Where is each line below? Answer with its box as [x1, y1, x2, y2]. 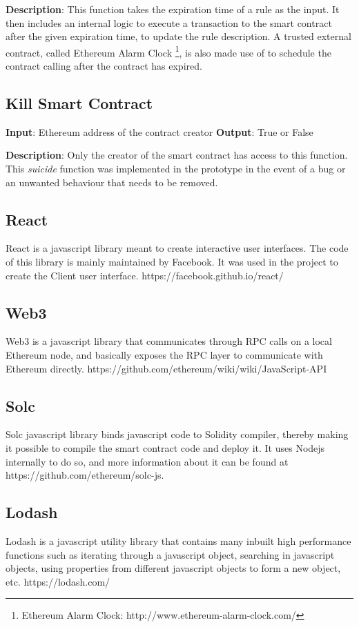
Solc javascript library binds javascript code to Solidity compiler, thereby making [6, 427, 349, 441]
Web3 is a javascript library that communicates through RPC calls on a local [6, 334, 332, 348]
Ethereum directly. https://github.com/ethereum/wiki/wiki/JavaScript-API [6, 361, 327, 375]
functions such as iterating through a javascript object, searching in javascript [6, 547, 335, 561]
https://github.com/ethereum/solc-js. [6, 468, 164, 482]
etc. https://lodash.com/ [6, 574, 110, 588]
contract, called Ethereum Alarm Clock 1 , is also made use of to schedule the [6, 43, 331, 59]
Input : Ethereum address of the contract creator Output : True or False [6, 124, 313, 139]
